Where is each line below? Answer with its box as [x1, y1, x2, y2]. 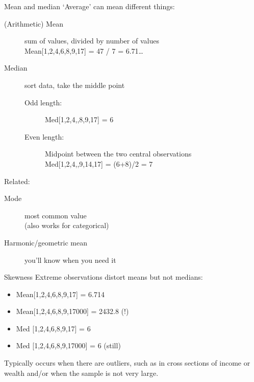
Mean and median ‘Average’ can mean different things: [4, 1, 175, 11]
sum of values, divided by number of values [24, 35, 159, 46]
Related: [4, 175, 30, 186]
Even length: [24, 131, 64, 142]
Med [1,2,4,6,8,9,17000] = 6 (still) [16, 340, 121, 351]
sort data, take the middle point [24, 79, 125, 90]
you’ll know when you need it [24, 254, 116, 265]
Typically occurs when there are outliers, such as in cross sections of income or [4, 357, 250, 368]
